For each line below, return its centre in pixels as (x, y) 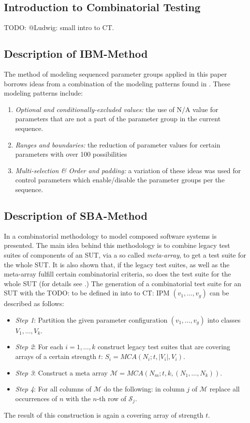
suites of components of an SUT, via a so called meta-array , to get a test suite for (125, 254)
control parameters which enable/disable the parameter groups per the (120, 180)
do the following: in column (144, 389)
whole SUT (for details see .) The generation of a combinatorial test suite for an (123, 283)
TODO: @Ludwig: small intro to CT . (59, 27)
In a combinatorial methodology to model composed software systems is (110, 236)
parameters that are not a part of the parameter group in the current (118, 119)
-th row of (112, 398)
